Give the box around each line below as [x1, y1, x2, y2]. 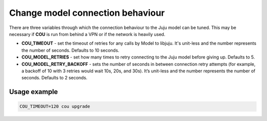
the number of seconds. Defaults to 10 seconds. [21, 47, 120, 53]
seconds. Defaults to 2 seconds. [21, 75, 88, 81]
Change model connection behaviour [9, 7, 165, 18]
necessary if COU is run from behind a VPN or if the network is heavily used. [9, 31, 166, 37]
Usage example [9, 88, 58, 96]
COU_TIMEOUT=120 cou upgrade [19, 104, 90, 109]
